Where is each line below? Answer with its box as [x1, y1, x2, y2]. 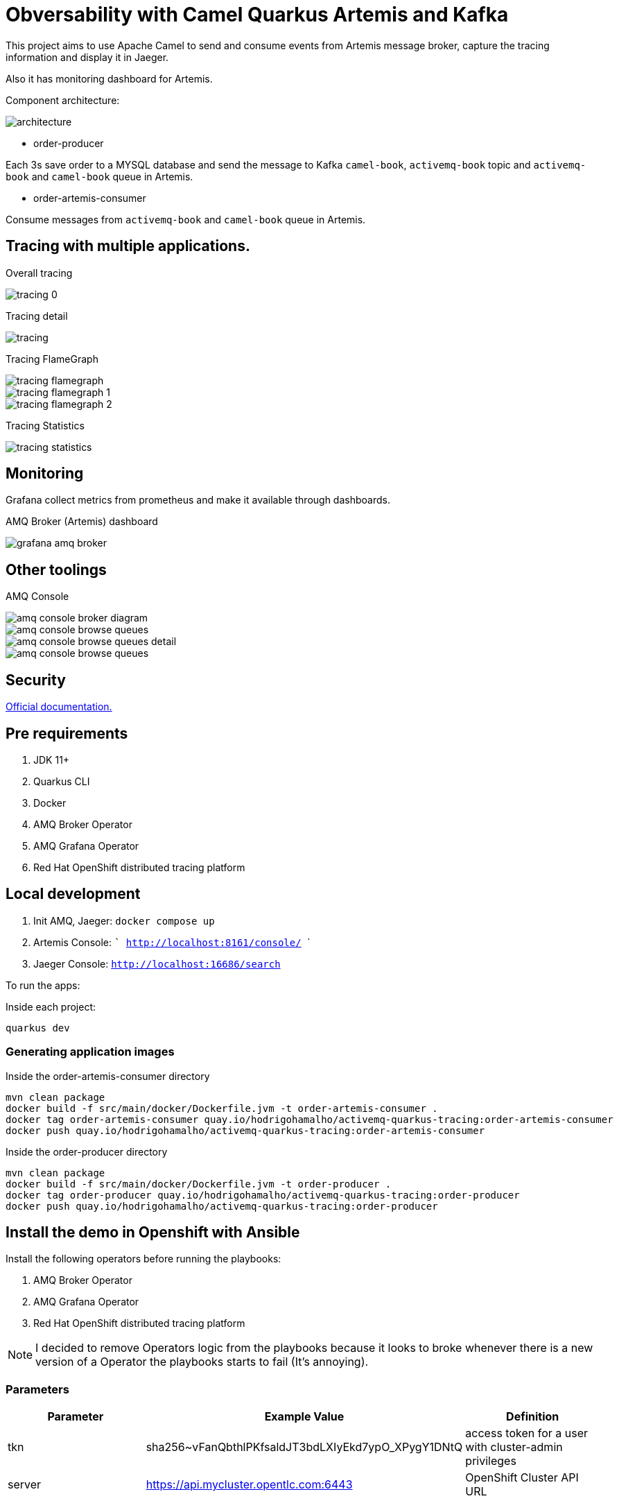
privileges [465, 1454, 516, 1468]
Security [6, 671, 66, 689]
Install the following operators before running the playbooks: [6, 1253, 281, 1265]
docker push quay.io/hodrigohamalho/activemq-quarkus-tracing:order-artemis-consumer [6, 1124, 485, 1136]
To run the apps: [6, 979, 80, 991]
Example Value [264, 1409, 345, 1424]
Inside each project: [6, 1000, 96, 1013]
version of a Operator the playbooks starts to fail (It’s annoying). [35, 1355, 369, 1369]
